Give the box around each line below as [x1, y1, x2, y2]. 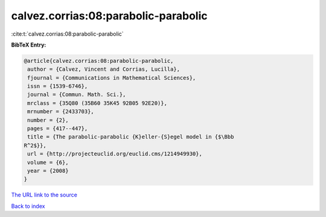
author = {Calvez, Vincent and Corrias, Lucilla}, [27, 66, 181, 73]
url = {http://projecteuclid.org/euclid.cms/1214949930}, [27, 151, 202, 157]
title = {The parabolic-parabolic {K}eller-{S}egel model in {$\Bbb [27, 134, 234, 140]
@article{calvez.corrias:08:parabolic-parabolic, [24, 57, 174, 64]
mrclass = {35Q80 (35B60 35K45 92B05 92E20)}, [27, 100, 167, 106]
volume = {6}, [27, 159, 69, 166]
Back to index [11, 202, 45, 210]
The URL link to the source [11, 191, 78, 199]
